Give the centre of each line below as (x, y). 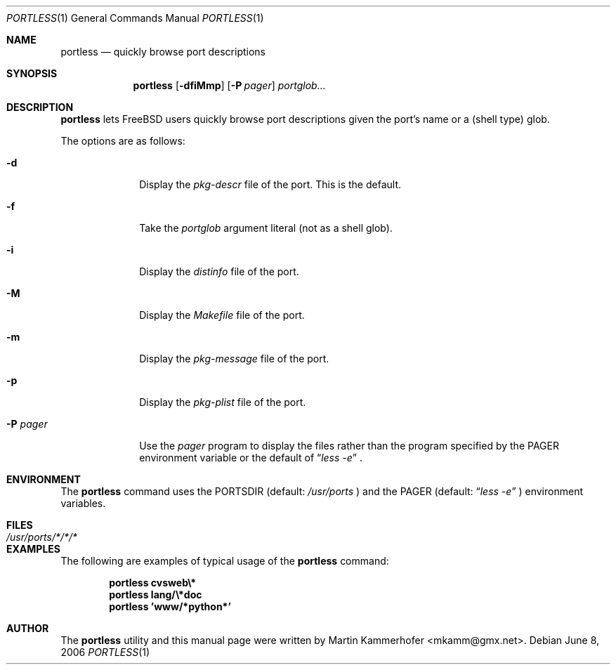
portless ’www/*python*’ (170, 606)
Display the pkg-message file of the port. (234, 359)
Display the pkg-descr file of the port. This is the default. (270, 184)
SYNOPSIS (32, 73)
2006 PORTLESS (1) (105, 652)
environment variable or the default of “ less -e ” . (251, 458)
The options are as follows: (123, 141)
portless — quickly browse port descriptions (163, 52)
